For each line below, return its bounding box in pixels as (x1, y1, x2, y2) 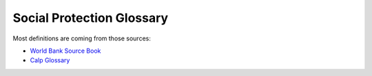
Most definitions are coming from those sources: (12, 34, 151, 42)
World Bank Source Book (30, 47, 101, 55)
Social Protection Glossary (12, 10, 169, 25)
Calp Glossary (30, 56, 70, 64)
